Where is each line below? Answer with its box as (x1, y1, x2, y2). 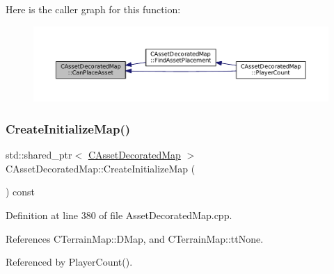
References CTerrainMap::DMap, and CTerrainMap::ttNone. (6, 231, 264, 245)
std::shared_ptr (6, 147, 72, 162)
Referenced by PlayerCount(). (6, 255, 133, 269)
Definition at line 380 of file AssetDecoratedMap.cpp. (6, 208, 232, 223)
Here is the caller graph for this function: (6, 2, 181, 16)
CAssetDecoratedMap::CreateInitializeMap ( (6, 161, 196, 175)
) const (6, 184, 35, 199)
